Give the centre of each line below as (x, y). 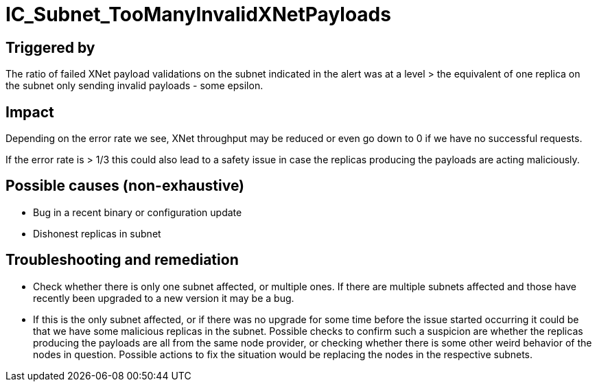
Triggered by (50, 47)
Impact (30, 112)
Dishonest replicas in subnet (97, 233)
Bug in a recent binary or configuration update (138, 212)
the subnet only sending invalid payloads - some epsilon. (134, 86)
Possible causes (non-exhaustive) (125, 186)
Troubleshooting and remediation (122, 260)
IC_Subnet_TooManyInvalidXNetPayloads (198, 14)
